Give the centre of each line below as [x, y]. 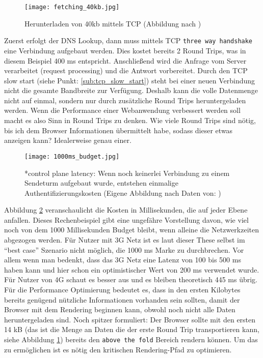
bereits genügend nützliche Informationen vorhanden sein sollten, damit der [122, 299]
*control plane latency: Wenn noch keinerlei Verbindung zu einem [127, 173]
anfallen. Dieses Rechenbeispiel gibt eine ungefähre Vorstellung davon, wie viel [126, 219]
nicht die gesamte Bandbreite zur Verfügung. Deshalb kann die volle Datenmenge [131, 90]
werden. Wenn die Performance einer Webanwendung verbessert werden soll [122, 110]
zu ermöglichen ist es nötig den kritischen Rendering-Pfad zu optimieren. [118, 349]
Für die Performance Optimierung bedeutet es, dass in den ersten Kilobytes [122, 290]
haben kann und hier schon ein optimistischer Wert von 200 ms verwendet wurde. [132, 269]
